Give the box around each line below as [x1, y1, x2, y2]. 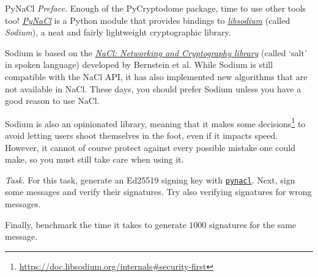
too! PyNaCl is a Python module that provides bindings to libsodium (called [5, 13, 290, 26]
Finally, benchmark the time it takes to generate [5, 218, 187, 231]
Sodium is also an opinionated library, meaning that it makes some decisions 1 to [5, 115, 306, 130]
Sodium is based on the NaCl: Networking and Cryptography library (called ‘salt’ [5, 46, 307, 59]
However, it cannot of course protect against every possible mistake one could [5, 141, 295, 153]
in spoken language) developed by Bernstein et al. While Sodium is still [5, 58, 273, 71]
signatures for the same [209, 218, 297, 231]
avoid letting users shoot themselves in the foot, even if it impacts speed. [5, 129, 278, 141]
